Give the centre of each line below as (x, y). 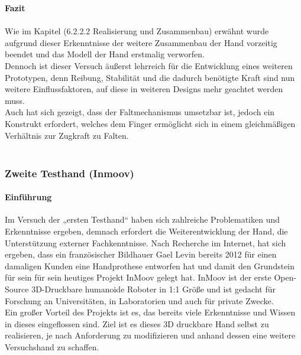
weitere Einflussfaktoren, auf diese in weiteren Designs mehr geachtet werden (144, 89)
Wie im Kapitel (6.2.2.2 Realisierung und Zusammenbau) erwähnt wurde (137, 31)
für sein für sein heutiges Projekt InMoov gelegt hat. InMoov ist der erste (138, 277)
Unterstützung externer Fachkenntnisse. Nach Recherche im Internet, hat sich (145, 242)
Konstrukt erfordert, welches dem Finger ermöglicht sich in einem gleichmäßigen (150, 123)
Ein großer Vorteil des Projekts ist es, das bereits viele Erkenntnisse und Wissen (150, 312)
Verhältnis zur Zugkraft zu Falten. (67, 135)
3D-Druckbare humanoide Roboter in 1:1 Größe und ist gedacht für (153, 289)
